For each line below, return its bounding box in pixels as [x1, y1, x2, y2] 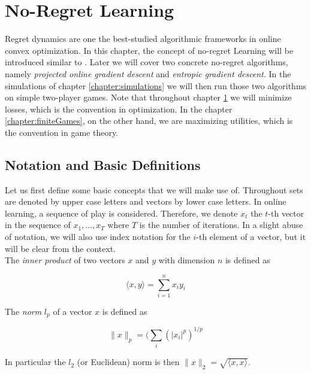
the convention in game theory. [5, 126, 119, 138]
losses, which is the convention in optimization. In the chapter [5, 102, 233, 115]
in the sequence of [5, 218, 71, 231]
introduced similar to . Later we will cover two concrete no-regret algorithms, [5, 56, 288, 68]
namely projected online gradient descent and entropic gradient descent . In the [5, 67, 291, 80]
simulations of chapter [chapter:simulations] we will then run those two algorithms [5, 79, 307, 92]
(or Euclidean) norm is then [77, 355, 180, 368]
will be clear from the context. [5, 242, 116, 254]
